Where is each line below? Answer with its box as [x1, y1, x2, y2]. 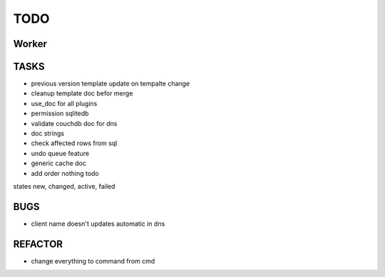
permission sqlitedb [31, 109, 89, 117]
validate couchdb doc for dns [31, 119, 118, 127]
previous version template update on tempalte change [31, 79, 190, 88]
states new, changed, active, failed [13, 182, 115, 190]
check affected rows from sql [31, 139, 118, 147]
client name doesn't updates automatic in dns [31, 219, 165, 228]
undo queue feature [31, 149, 89, 157]
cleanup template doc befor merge [31, 89, 133, 98]
